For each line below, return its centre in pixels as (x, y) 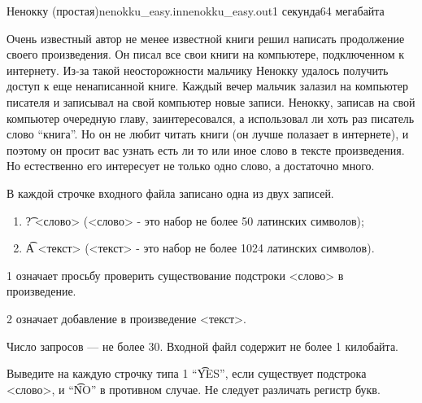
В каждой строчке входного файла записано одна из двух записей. (170, 193)
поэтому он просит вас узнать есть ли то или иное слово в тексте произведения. (206, 149)
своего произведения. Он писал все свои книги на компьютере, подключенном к (206, 54)
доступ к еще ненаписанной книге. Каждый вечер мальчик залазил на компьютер (207, 86)
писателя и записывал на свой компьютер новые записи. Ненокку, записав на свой (211, 101)
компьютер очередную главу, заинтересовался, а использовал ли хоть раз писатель (211, 118)
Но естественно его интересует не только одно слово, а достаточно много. (191, 166)
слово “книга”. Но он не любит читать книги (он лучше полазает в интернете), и (208, 134)
